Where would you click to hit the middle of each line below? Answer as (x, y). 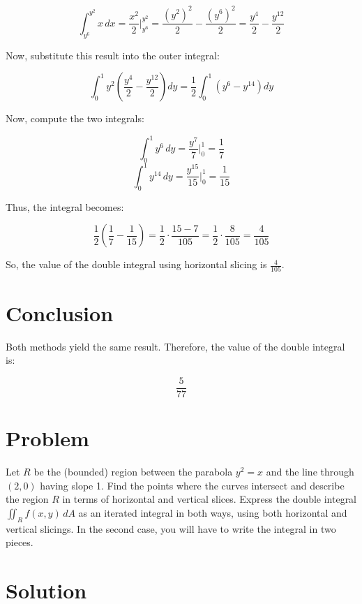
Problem (47, 437)
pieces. (20, 542)
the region (27, 499)
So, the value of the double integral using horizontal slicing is (136, 264)
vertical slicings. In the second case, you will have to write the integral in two (171, 528)
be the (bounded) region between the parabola (133, 471)
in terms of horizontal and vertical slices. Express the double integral (210, 499)
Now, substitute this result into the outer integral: (113, 55)
